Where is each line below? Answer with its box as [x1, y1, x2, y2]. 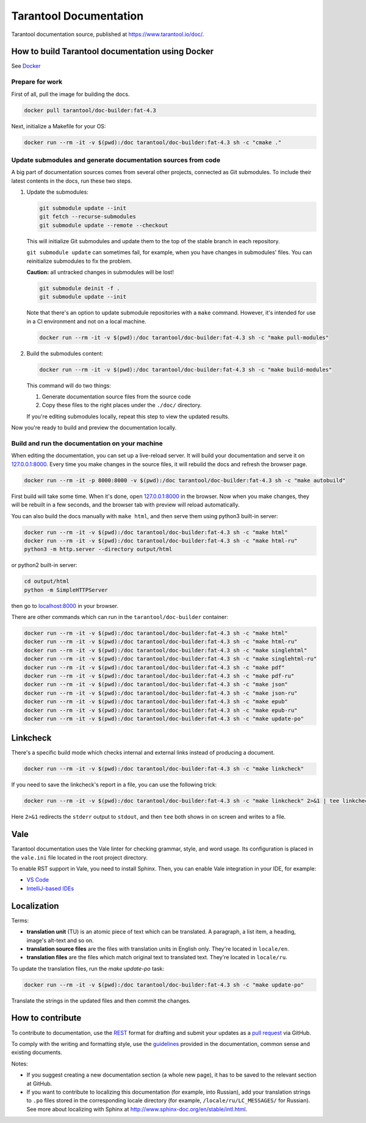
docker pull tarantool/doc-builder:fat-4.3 [24, 107, 157, 114]
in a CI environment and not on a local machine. [26, 318, 146, 325]
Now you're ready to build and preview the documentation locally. [11, 424, 177, 431]
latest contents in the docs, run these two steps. [11, 177, 132, 185]
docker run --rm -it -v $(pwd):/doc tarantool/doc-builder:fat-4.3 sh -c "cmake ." [24, 139, 282, 146]
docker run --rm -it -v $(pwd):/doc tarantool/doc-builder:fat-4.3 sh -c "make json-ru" [24, 689, 298, 697]
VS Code [26, 876, 49, 883]
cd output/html [24, 578, 70, 585]
